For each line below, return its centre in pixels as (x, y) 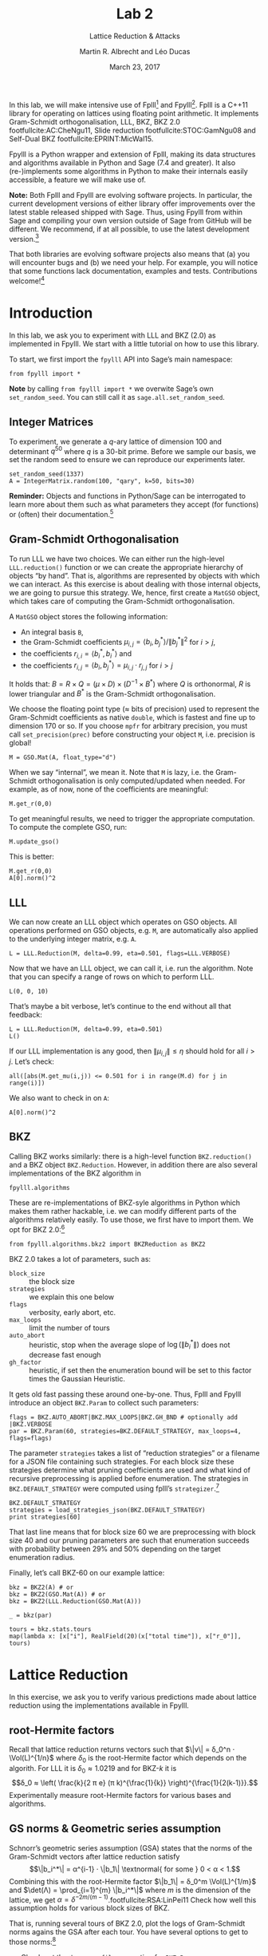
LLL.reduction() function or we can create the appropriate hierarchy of (126, 567)
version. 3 (24, 238)
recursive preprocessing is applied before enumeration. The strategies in (129, 1478)
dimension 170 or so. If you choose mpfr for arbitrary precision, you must (128, 726)
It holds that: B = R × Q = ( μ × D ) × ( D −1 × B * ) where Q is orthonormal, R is (130, 683)
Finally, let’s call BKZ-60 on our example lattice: (87, 1572)
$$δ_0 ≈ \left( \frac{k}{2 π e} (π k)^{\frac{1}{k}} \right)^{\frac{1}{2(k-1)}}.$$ (135, 1782)
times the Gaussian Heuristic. (77, 1378)
